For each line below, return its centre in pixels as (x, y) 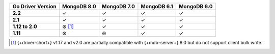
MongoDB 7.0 (118, 6)
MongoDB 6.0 (196, 6)
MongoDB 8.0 (79, 6)
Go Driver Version (35, 6)
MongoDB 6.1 (157, 6)
